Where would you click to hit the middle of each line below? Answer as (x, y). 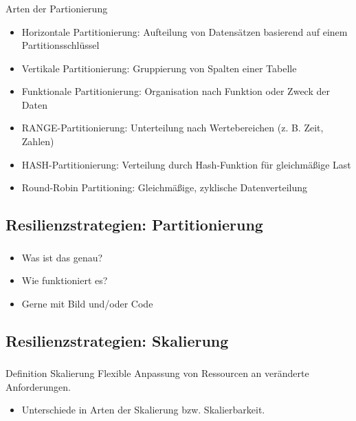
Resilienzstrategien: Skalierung (117, 340)
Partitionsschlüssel (60, 45)
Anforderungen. (38, 386)
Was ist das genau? (62, 257)
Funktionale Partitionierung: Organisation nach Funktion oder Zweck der (176, 91)
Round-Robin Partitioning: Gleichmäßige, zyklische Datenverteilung (165, 187)
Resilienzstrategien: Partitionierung (134, 225)
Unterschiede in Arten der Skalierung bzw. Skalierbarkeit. (143, 410)
